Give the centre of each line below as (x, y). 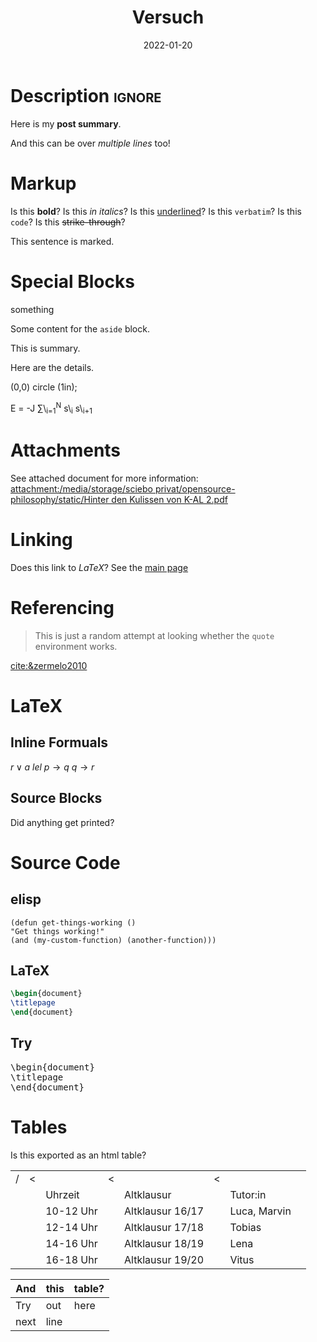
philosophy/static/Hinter (60, 499)
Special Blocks (72, 281)
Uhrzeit (62, 1194)
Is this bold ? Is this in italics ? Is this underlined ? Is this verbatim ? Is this (156, 211)
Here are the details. (52, 367)
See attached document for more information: (104, 478)
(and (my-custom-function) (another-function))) (113, 940)
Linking (41, 540)
